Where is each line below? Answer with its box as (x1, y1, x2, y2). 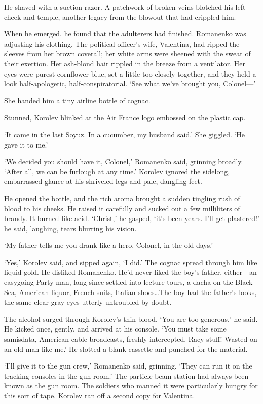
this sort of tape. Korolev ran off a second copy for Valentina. (4, 390, 195, 400)
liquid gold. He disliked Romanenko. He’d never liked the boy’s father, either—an (4, 267, 257, 277)
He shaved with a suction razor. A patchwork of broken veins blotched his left (4, 2, 246, 12)
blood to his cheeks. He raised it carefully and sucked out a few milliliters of (4, 203, 240, 213)
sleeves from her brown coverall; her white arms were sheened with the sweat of (4, 48, 251, 59)
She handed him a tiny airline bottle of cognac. (4, 95, 151, 105)
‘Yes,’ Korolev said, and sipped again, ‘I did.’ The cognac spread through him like (4, 256, 257, 267)
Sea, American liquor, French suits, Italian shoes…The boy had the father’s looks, (4, 286, 257, 297)
